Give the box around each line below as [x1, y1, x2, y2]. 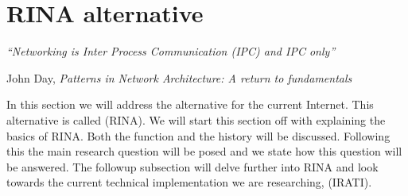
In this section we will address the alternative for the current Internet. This [6, 96, 374, 113]
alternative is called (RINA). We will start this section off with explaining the [6, 111, 386, 128]
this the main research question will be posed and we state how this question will [6, 143, 402, 159]
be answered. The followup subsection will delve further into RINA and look [6, 158, 379, 175]
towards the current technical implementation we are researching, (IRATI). [6, 174, 372, 190]
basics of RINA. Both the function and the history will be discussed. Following [6, 127, 391, 144]
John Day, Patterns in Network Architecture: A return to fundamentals [6, 69, 352, 86]
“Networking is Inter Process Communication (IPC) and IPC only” [6, 43, 336, 60]
